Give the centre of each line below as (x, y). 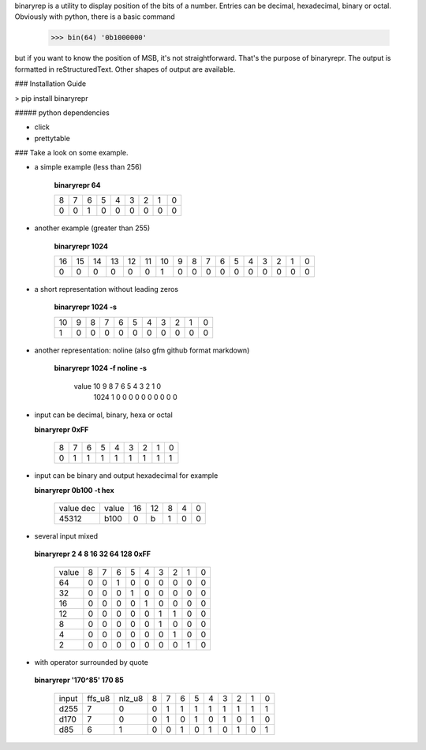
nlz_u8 (131, 698)
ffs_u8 (99, 698)
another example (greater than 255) (92, 228)
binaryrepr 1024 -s (86, 307)
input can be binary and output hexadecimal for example (126, 476)
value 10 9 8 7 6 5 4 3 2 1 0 (118, 386)
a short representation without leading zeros (106, 289)
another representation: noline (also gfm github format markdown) (142, 350)
